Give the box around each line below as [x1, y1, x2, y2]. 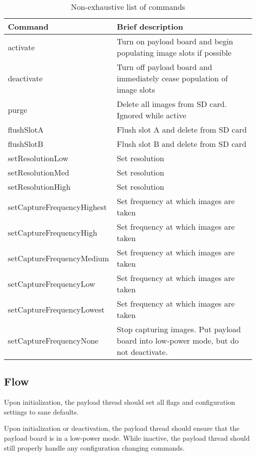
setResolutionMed [8, 167, 69, 178]
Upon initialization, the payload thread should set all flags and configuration [4, 397, 235, 407]
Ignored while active [117, 109, 187, 121]
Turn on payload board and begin [117, 35, 233, 47]
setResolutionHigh [8, 181, 71, 192]
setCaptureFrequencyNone [8, 335, 98, 346]
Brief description [117, 21, 183, 32]
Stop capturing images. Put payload [117, 323, 241, 335]
